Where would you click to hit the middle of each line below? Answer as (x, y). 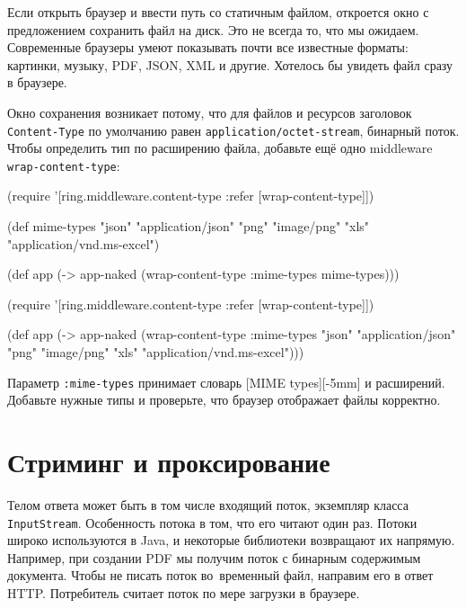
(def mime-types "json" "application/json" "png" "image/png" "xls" (189, 226)
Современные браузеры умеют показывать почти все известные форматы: (208, 47)
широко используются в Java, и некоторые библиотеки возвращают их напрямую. (231, 540)
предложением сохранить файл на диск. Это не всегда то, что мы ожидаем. (213, 29)
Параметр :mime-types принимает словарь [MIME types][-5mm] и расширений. (226, 382)
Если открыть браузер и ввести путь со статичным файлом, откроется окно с (218, 12)
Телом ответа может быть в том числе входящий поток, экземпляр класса (208, 505)
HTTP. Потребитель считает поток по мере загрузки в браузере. (184, 593)
